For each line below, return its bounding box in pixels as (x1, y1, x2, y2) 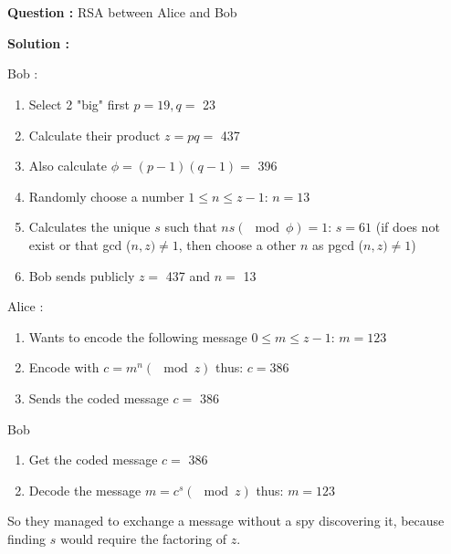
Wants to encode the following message (28, 327, 247, 346)
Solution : (7, 33, 69, 52)
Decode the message (28, 480, 142, 499)
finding (7, 528, 47, 548)
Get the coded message (28, 450, 158, 469)
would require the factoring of (59, 528, 227, 548)
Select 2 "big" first (28, 94, 130, 113)
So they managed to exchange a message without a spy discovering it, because (7, 511, 445, 530)
